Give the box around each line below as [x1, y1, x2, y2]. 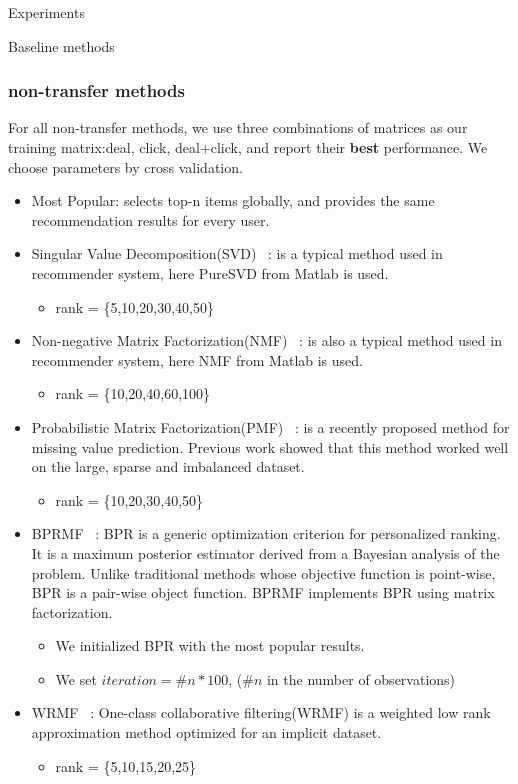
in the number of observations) [266, 668, 456, 689]
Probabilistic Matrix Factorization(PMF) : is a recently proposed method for [31, 416, 510, 437]
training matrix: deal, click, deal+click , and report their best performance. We [8, 137, 488, 157]
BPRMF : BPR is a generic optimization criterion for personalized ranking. [31, 523, 501, 544]
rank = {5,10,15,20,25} [55, 755, 197, 776]
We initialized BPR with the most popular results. [55, 635, 365, 656]
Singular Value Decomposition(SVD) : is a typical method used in [31, 243, 443, 264]
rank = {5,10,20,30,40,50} [55, 296, 214, 317]
